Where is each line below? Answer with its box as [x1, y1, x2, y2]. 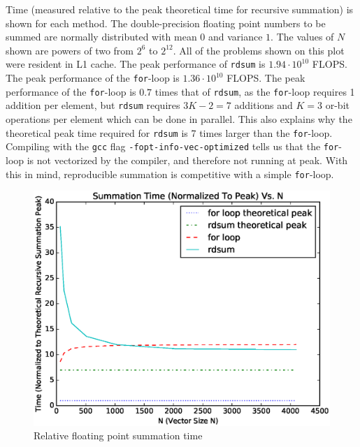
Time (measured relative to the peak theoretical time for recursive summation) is [6, 2, 354, 16]
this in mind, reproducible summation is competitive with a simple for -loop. [6, 166, 334, 181]
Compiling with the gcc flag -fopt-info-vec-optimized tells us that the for [6, 139, 339, 154]
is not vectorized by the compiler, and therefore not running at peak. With [27, 152, 348, 167]
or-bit [325, 98, 350, 112]
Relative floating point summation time [34, 428, 203, 443]
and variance [208, 29, 263, 44]
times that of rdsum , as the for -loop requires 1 [154, 84, 355, 98]
